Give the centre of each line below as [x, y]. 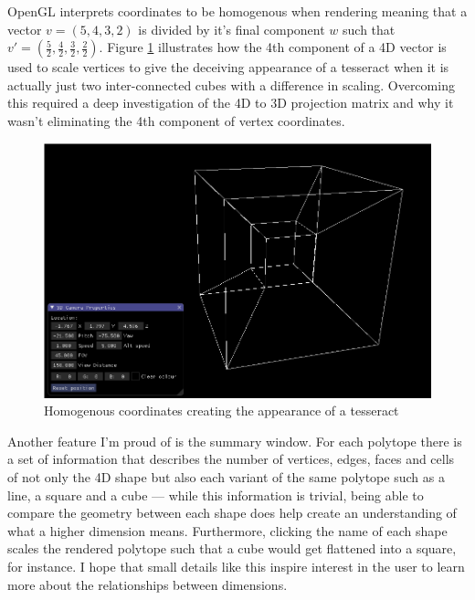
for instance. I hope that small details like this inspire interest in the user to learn [236, 566]
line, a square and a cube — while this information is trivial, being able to [216, 495]
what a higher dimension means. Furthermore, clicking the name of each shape [227, 530]
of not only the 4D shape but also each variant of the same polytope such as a [226, 477]
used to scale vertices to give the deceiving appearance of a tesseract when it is [228, 67]
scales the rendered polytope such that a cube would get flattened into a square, [232, 548]
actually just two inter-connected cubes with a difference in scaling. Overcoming [231, 84]
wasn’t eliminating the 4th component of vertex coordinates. [176, 120]
